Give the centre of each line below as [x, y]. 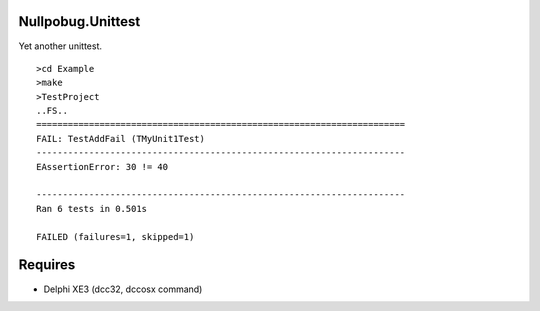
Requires [47, 265]
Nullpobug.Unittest [79, 21]
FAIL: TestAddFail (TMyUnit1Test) [120, 138]
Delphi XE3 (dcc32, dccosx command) [123, 289]
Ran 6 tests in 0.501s [92, 208]
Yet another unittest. [60, 46]
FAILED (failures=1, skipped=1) [115, 236]
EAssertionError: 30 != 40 [102, 166]
